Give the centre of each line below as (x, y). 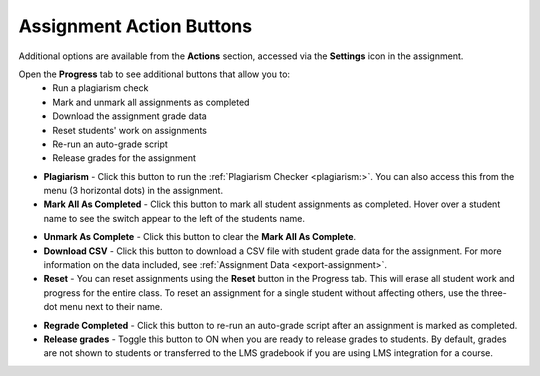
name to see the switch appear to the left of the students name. (174, 218)
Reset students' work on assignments (129, 130)
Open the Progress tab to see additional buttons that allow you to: (154, 74)
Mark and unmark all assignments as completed (151, 102)
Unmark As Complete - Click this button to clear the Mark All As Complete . (200, 237)
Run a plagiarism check (100, 88)
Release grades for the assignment (124, 158)
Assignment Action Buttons (135, 26)
